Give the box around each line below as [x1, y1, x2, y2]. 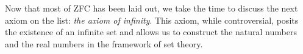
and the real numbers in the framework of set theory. [5, 37, 203, 50]
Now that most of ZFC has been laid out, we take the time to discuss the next [5, 2, 298, 14]
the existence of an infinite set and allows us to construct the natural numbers [5, 25, 297, 38]
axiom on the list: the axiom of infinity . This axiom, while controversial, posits [5, 13, 299, 26]
